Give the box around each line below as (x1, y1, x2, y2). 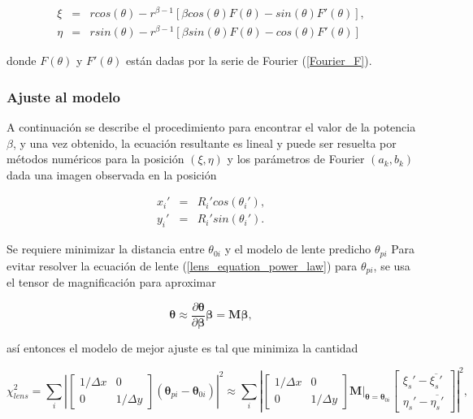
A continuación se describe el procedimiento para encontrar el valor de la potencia (7, 119, 416, 136)
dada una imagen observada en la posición (7, 166, 217, 183)
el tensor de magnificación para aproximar (7, 274, 216, 291)
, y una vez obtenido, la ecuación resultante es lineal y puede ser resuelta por (12, 134, 397, 151)
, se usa (373, 257, 410, 274)
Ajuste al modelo (7, 86, 120, 106)
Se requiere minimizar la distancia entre (7, 240, 205, 257)
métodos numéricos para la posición (7, 150, 184, 167)
